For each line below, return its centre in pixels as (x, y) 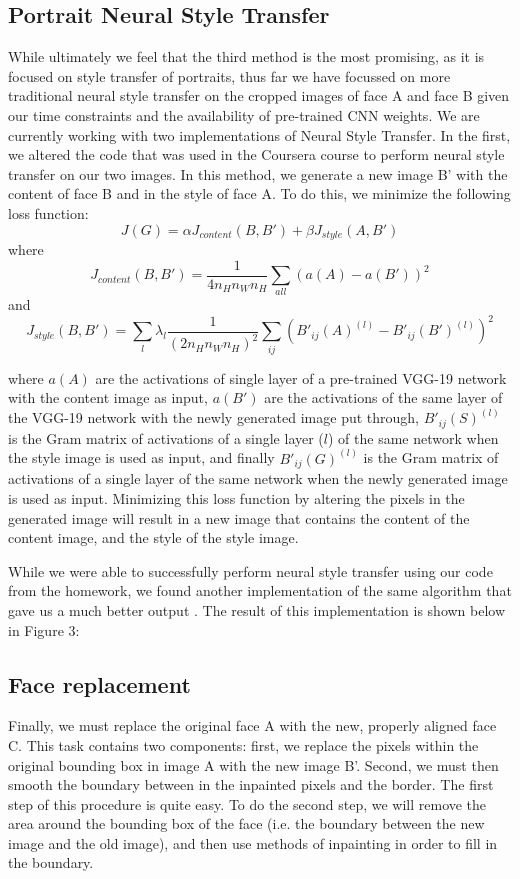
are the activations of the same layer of (383, 397)
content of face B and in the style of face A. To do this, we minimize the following (259, 193)
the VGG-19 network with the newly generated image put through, (213, 417)
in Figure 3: (44, 629)
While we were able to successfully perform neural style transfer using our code (250, 570)
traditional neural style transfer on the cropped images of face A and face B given (259, 95)
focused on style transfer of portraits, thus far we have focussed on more (229, 75)
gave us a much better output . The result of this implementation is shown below (257, 609)
